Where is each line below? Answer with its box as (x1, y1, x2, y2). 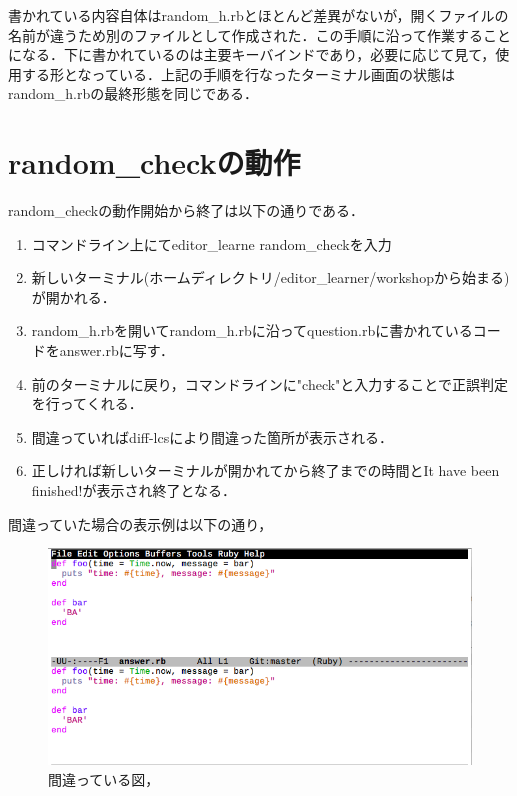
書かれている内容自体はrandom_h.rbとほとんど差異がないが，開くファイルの (8, 5, 509, 25)
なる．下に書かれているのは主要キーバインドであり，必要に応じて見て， (21, 44, 496, 65)
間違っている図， (48, 768, 160, 789)
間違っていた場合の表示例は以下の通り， (8, 513, 273, 534)
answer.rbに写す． (59, 340, 175, 361)
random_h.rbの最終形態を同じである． (8, 83, 259, 104)
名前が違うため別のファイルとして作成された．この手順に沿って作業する (8, 24, 483, 45)
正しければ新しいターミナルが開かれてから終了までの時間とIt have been (31, 460, 500, 481)
